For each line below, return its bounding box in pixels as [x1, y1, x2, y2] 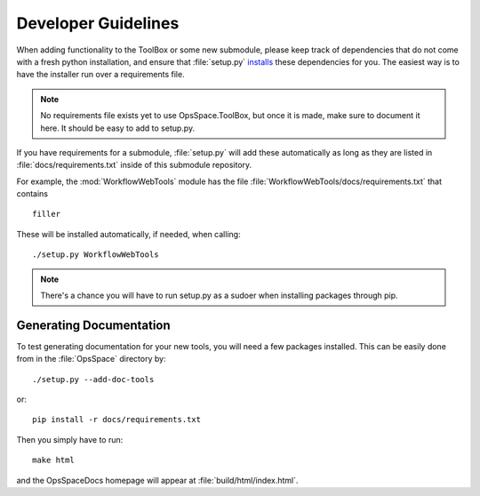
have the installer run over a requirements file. [16, 69, 186, 80]
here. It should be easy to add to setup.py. [40, 123, 196, 133]
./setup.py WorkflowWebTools [32, 250, 159, 260]
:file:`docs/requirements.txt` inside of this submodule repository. [16, 160, 252, 171]
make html [32, 455, 75, 466]
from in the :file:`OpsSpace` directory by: [16, 354, 166, 364]
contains [16, 188, 49, 199]
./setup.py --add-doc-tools [32, 374, 155, 384]
